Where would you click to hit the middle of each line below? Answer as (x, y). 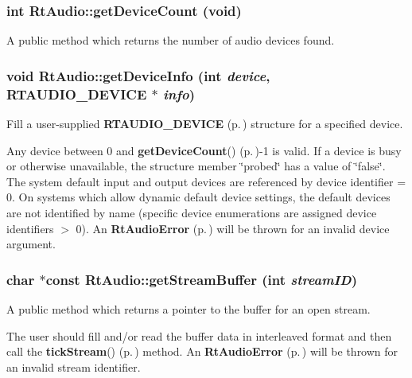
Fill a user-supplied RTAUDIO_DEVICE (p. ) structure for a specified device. (205, 123)
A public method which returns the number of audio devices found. (171, 40)
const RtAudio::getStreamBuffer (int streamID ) (201, 279)
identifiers (30, 228)
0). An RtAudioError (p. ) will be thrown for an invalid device (233, 228)
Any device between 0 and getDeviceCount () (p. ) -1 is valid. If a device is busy (204, 150)
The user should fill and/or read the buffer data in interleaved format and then (199, 335)
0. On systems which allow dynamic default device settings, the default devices (198, 197)
